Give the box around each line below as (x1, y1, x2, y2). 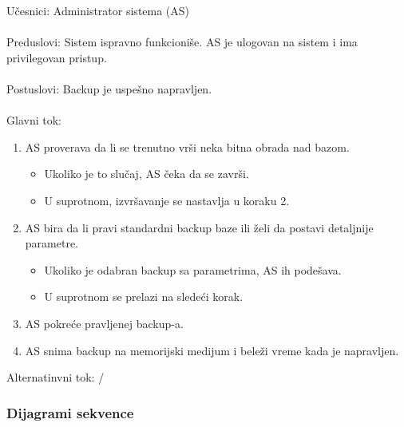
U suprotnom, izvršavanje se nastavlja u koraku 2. (44, 192, 290, 208)
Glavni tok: (6, 112, 61, 128)
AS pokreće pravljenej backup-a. (25, 314, 184, 331)
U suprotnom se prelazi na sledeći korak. (44, 288, 244, 305)
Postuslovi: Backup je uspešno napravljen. (6, 80, 212, 97)
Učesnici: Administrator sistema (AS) (6, 2, 190, 18)
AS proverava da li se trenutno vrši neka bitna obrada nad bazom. (25, 138, 350, 155)
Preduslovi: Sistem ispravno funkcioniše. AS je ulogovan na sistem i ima (6, 34, 358, 50)
